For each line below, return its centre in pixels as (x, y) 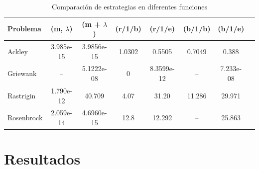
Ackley (18, 51)
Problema (24, 29)
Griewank (22, 73)
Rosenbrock (25, 118)
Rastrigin (22, 95)
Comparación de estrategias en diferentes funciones (129, 6)
